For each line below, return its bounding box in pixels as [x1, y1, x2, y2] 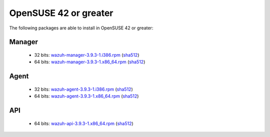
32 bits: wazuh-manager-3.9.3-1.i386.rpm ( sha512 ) [34, 52, 139, 58]
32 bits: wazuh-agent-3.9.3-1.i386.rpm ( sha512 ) [34, 86, 133, 92]
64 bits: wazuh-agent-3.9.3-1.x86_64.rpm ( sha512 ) [34, 93, 139, 99]
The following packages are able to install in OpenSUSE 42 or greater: [9, 25, 153, 31]
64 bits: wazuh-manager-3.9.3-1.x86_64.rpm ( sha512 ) [34, 59, 145, 65]
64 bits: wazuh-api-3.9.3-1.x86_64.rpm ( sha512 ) [34, 120, 133, 127]
